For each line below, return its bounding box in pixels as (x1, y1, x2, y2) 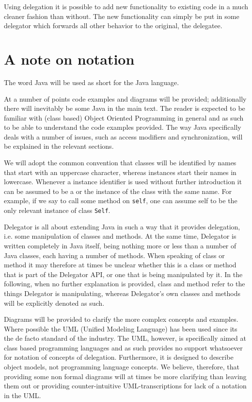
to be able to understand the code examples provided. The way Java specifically (4, 122, 241, 132)
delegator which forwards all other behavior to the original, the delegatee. (4, 20, 222, 31)
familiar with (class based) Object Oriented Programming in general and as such (4, 112, 244, 122)
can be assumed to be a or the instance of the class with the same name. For (4, 186, 232, 196)
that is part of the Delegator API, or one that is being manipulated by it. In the (4, 269, 243, 279)
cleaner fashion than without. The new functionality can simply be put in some (4, 11, 239, 21)
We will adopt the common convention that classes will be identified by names (4, 157, 236, 168)
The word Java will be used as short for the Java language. (4, 77, 179, 87)
